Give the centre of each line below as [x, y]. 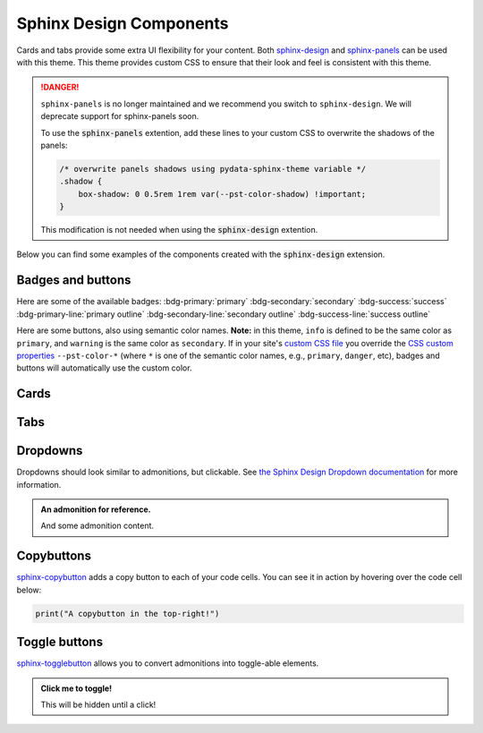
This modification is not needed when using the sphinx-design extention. [179, 230]
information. [39, 484]
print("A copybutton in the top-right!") [127, 614]
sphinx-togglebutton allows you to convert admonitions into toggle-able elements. [168, 663]
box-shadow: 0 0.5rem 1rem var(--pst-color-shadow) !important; [222, 194]
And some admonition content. [97, 526]
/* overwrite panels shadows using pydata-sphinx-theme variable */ [213, 169]
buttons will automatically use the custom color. [104, 368]
